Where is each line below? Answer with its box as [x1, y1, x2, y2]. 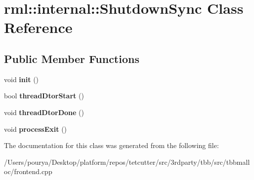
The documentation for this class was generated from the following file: [4, 140, 219, 150]
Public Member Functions [4, 51, 139, 66]
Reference [4, 17, 73, 37]
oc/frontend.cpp [4, 166, 52, 177]
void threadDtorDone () [4, 107, 84, 117]
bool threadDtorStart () [4, 90, 84, 101]
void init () [4, 74, 39, 84]
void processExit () [4, 123, 67, 134]
